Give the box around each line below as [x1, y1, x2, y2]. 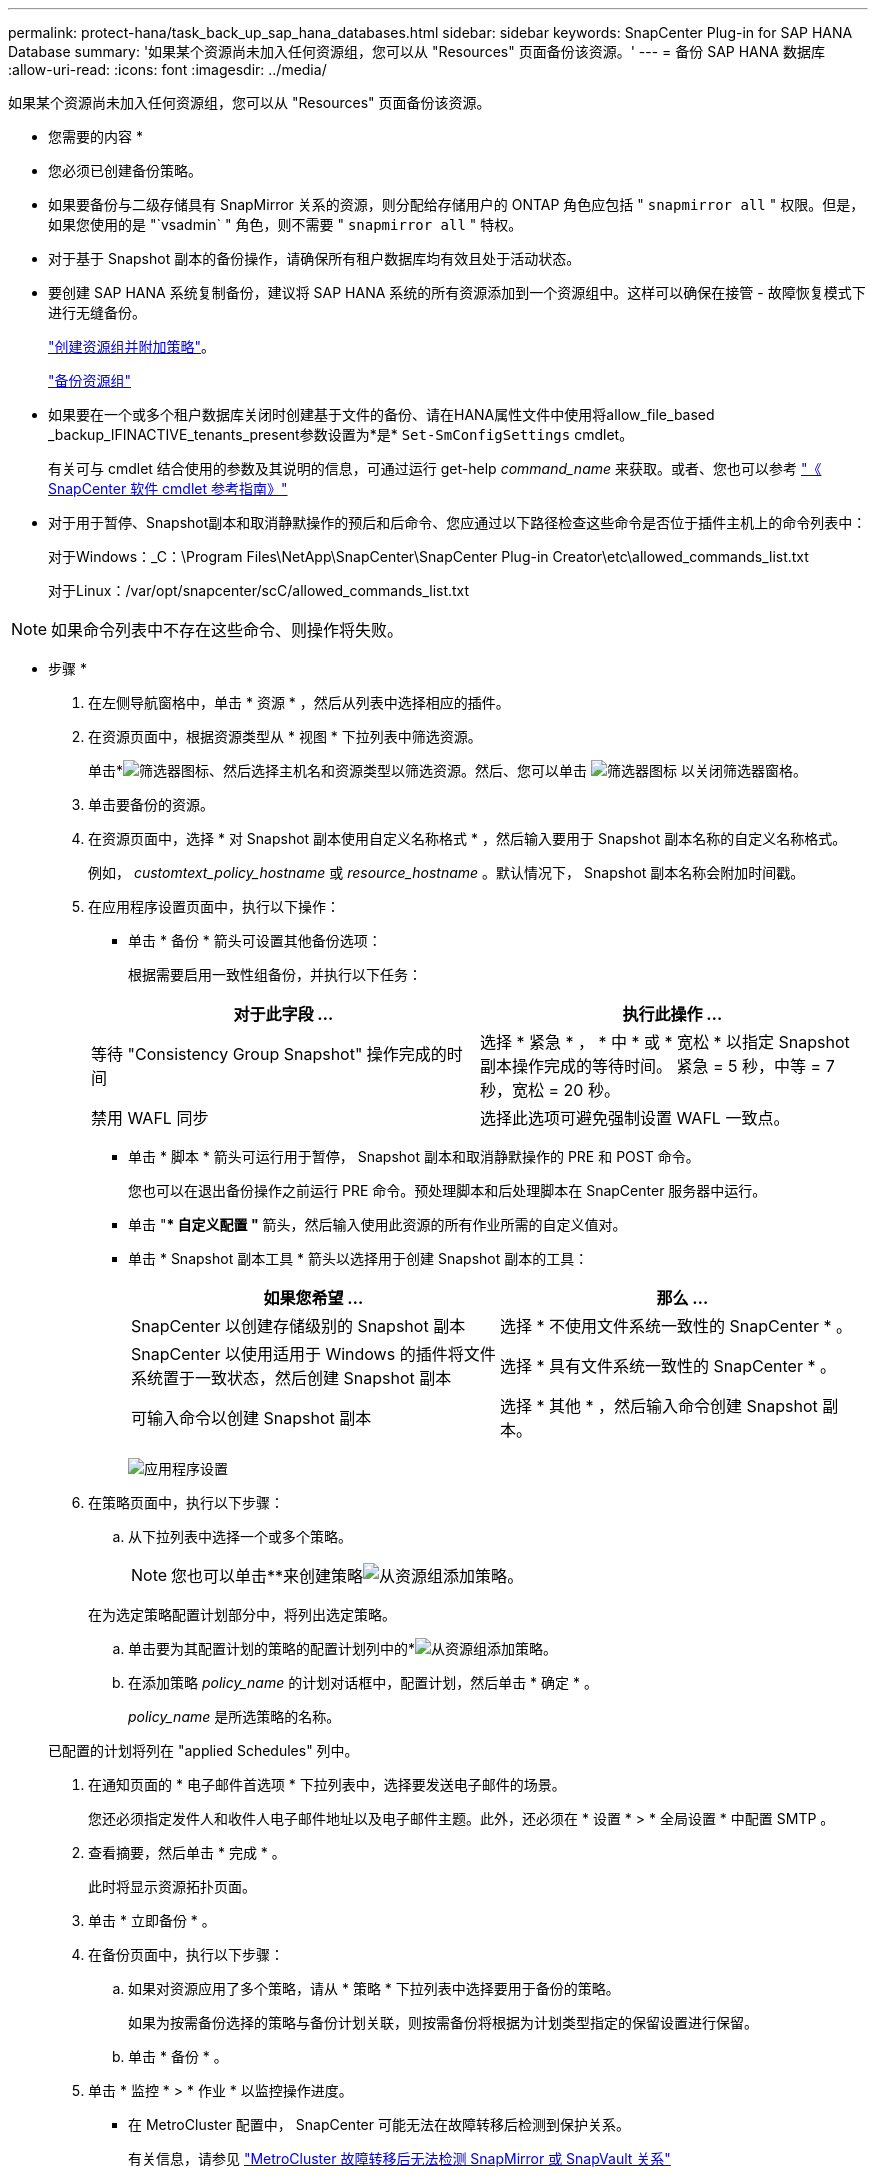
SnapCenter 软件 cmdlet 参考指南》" [48, 480, 288, 497]
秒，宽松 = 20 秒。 [480, 1080, 620, 1100]
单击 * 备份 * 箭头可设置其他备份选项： [128, 932, 382, 949]
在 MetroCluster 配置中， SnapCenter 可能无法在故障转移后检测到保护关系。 [128, 2116, 630, 2133]
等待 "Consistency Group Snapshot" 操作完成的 [91, 1044, 447, 1064]
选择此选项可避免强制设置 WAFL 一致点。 [480, 1108, 790, 1128]
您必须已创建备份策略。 [48, 162, 202, 179]
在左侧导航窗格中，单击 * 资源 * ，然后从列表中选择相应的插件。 [88, 694, 510, 711]
